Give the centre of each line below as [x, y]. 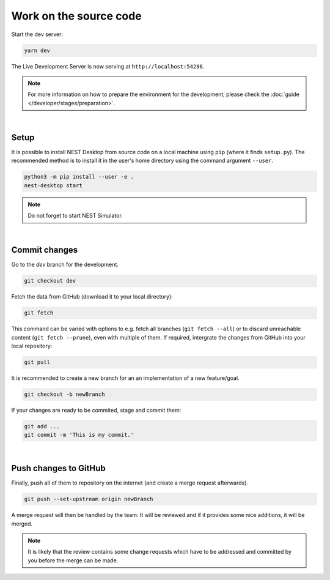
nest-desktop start [53, 185]
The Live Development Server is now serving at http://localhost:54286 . [108, 66]
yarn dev [37, 50]
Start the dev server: [37, 34]
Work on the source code [76, 16]
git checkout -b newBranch [64, 394]
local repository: [32, 346]
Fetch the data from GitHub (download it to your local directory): [92, 297]
